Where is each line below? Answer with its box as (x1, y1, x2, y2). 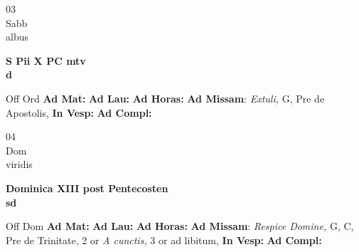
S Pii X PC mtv (6, 53, 86, 68)
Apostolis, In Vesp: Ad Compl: (6, 105, 152, 120)
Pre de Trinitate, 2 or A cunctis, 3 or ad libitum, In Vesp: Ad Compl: (6, 232, 322, 247)
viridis (6, 157, 33, 172)
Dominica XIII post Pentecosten (6, 180, 168, 195)
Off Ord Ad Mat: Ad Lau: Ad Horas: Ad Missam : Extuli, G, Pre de (6, 90, 325, 105)
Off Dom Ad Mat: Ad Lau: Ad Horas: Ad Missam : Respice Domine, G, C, (6, 219, 354, 233)
